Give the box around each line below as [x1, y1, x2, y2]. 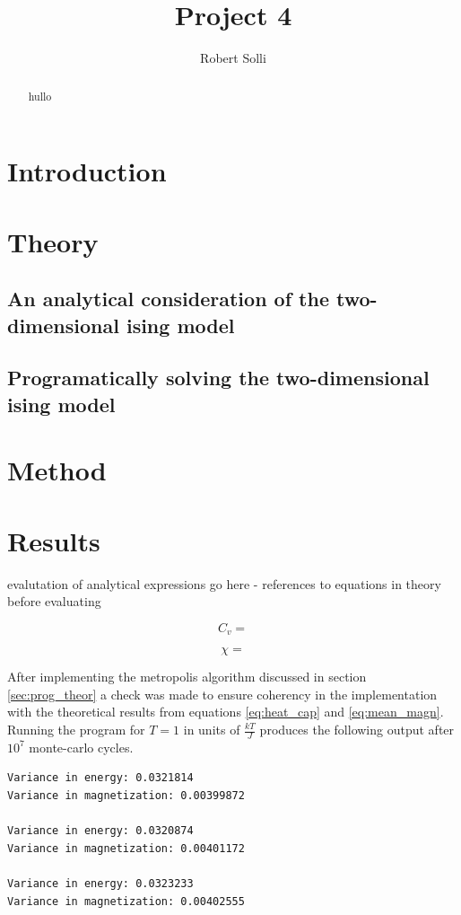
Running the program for [7, 720, 145, 738]
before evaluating [7, 592, 101, 611]
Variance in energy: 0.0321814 [7, 771, 194, 785]
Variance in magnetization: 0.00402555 [7, 894, 245, 908]
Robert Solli [200, 48, 266, 67]
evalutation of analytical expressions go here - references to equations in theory [7, 574, 441, 593]
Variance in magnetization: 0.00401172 [7, 841, 245, 855]
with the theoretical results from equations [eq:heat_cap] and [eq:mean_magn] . [7, 702, 444, 721]
